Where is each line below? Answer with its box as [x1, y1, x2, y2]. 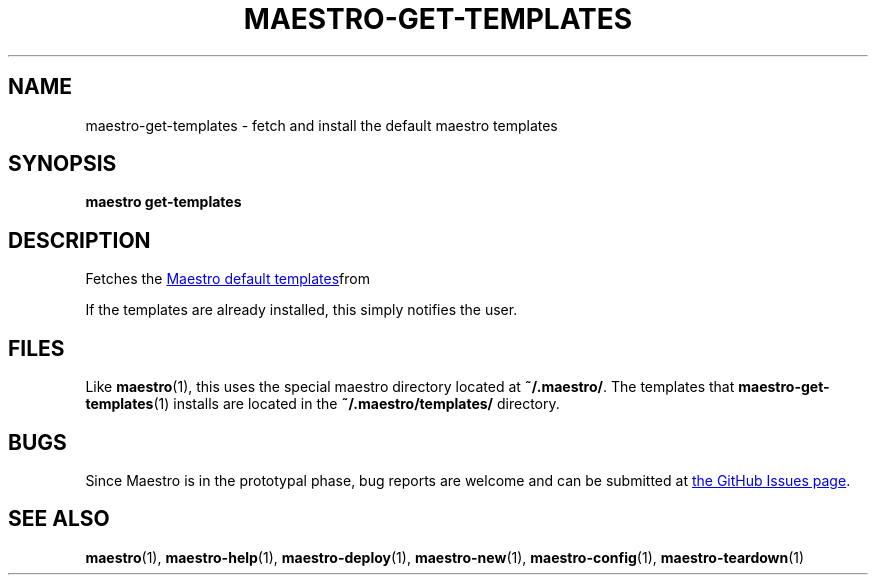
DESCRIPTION [8, 227, 151, 253]
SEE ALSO [8, 506, 110, 532]
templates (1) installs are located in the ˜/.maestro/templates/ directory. [85, 395, 560, 413]
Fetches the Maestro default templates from [85, 270, 370, 288]
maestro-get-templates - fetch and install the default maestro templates [85, 116, 558, 134]
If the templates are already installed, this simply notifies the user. [85, 301, 518, 319]
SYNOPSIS [8, 151, 117, 177]
